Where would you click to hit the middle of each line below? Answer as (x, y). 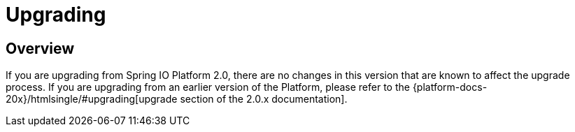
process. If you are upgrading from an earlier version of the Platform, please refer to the (208, 87)
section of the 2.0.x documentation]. (264, 99)
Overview (40, 48)
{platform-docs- (450, 87)
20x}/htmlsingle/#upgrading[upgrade (92, 99)
